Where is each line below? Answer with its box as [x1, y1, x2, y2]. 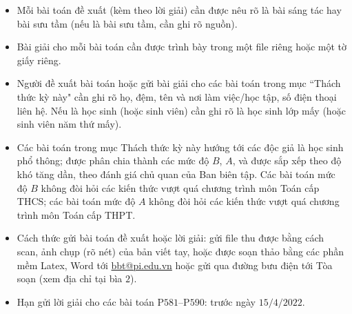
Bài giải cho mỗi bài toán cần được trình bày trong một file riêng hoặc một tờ [17, 39, 347, 54]
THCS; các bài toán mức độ [17, 194, 136, 208]
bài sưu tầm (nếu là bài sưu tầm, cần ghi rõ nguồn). [17, 16, 238, 30]
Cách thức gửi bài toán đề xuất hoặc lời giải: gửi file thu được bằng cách [17, 230, 324, 245]
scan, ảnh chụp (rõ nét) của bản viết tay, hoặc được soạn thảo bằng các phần [17, 244, 344, 258]
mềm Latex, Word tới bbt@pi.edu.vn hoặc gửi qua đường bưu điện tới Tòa [17, 257, 333, 272]
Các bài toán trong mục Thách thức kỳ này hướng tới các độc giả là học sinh [17, 139, 344, 154]
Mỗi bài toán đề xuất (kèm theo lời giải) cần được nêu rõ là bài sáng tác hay [17, 3, 342, 17]
